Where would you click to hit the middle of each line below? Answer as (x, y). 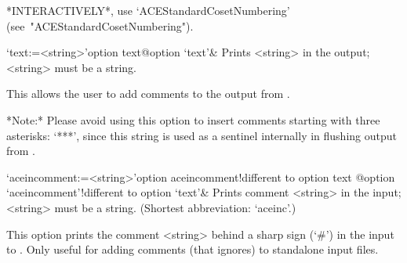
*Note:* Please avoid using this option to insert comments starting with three (193, 119)
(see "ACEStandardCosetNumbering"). (100, 25)
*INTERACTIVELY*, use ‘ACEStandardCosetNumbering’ (148, 10)
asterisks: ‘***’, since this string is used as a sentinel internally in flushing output (202, 135)
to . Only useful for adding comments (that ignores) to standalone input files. (193, 249)
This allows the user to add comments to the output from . (148, 94)
